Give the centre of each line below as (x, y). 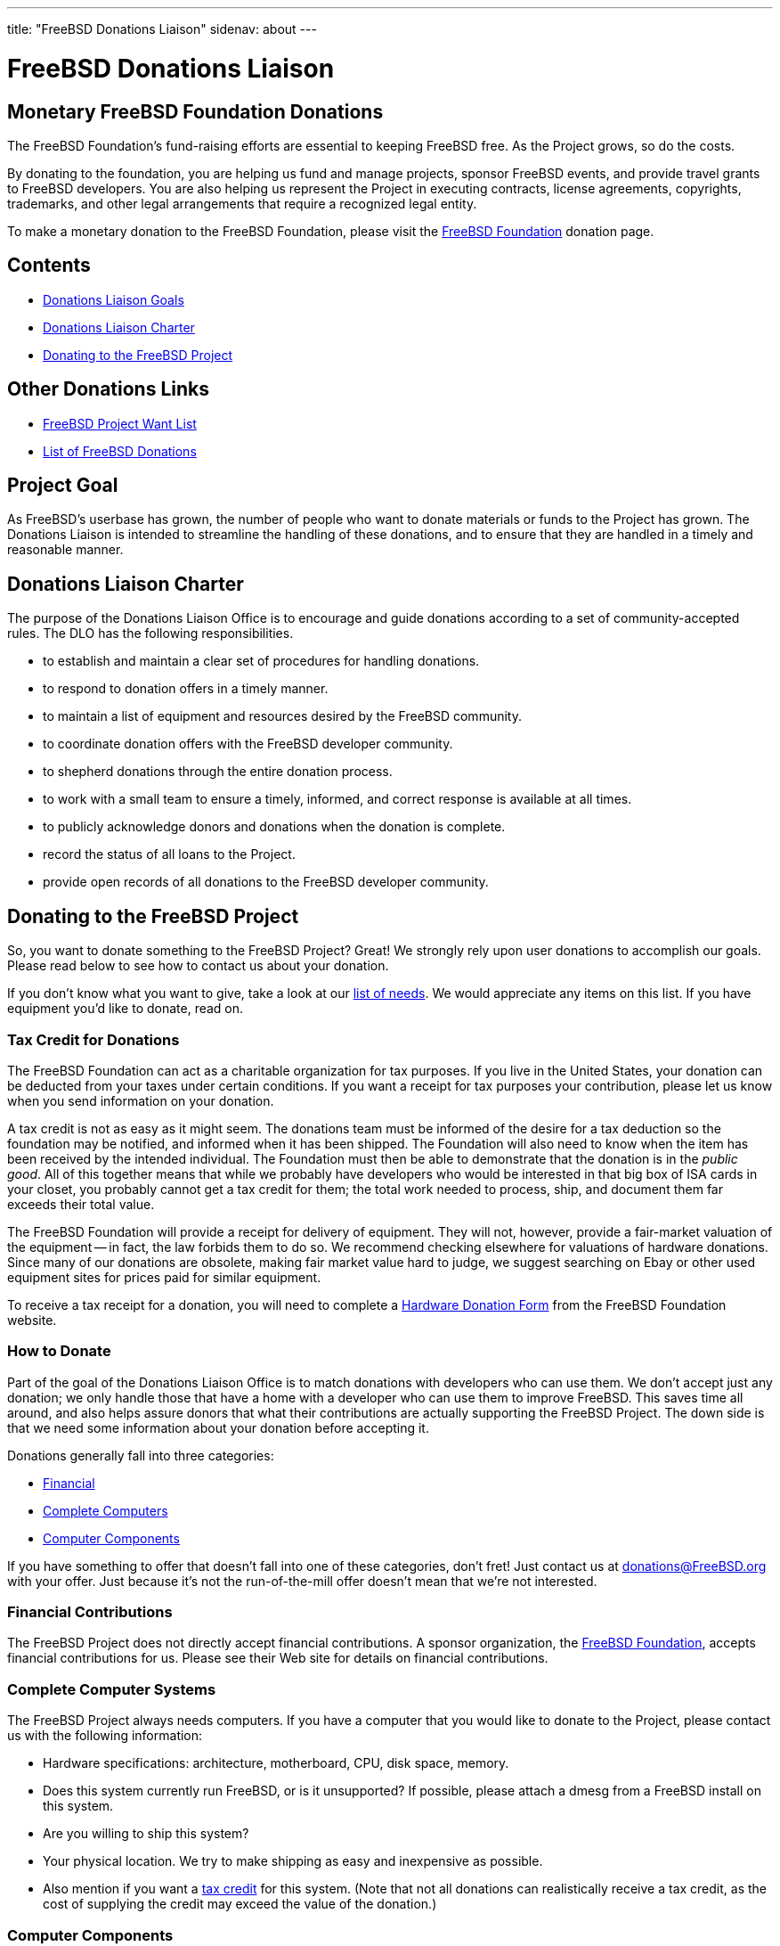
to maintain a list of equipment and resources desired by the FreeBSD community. (282, 716)
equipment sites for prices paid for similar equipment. (164, 1277)
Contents (49, 266)
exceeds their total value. (81, 1204)
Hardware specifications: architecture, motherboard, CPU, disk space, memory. (276, 1763)
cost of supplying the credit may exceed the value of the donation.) (240, 1904)
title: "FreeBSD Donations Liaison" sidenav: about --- (162, 29)
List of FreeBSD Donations (120, 451)
